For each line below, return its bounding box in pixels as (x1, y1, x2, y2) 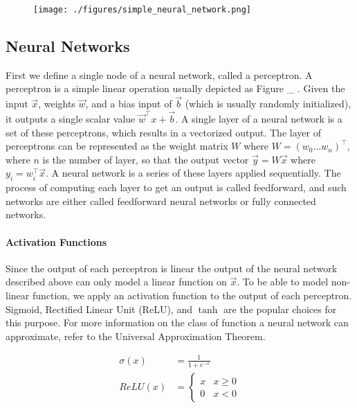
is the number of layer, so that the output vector (42, 152, 249, 166)
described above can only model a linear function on (6, 274, 227, 289)
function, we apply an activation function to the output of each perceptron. (32, 288, 352, 303)
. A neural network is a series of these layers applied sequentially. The (45, 166, 341, 180)
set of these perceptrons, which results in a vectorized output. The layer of (6, 125, 321, 139)
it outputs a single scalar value (6, 112, 136, 126)
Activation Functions (6, 234, 107, 249)
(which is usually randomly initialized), (185, 96, 351, 111)
